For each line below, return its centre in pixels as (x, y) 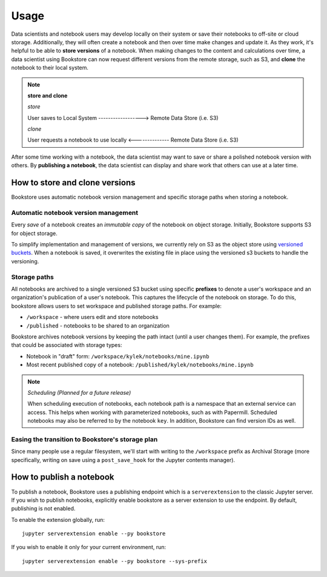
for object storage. (34, 233)
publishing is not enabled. (43, 509)
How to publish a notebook (63, 477)
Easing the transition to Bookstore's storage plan (84, 439)
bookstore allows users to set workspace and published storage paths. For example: (117, 306)
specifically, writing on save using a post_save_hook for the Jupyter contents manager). (123, 460)
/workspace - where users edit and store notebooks (92, 317)
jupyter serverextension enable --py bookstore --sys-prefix (114, 561)
